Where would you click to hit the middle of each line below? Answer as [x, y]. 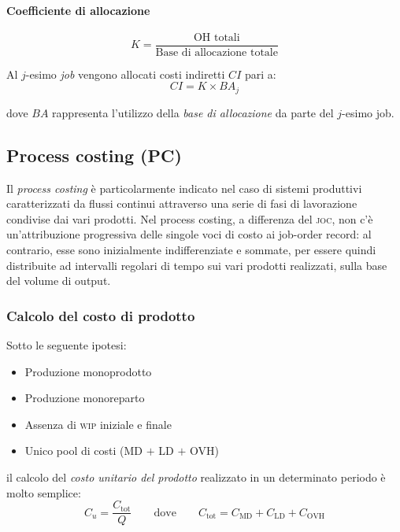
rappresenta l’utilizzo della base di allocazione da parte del [193, 112]
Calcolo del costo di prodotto [101, 315]
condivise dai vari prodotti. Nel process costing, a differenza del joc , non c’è [190, 218]
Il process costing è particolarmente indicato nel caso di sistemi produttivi [184, 188]
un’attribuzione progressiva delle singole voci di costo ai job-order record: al [189, 234]
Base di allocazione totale [217, 52]
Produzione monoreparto [85, 398]
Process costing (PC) [94, 155]
